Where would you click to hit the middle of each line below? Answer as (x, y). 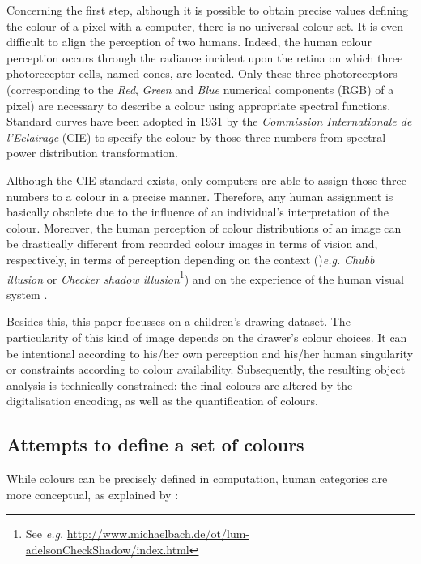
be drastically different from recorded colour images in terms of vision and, (192, 244)
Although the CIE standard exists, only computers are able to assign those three (206, 179)
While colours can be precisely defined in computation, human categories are (197, 479)
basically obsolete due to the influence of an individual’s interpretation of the (198, 212)
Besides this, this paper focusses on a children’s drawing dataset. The (179, 321)
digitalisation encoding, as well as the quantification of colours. (162, 401)
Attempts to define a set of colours (155, 444)
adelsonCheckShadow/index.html (107, 549)
